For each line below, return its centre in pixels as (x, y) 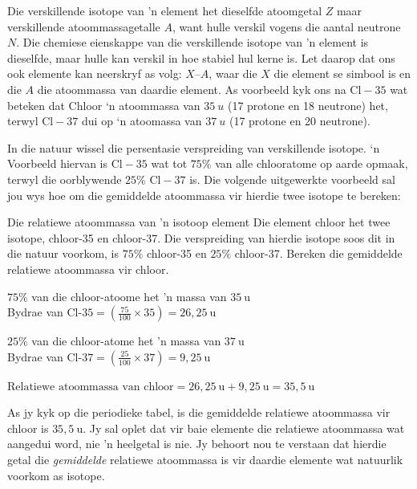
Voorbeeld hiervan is (58, 163)
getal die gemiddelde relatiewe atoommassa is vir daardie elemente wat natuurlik (205, 460)
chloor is (28, 428)
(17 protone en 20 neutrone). (300, 121)
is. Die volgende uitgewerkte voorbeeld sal (292, 179)
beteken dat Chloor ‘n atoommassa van (104, 105)
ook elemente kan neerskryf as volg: (95, 73)
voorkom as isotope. (56, 475)
